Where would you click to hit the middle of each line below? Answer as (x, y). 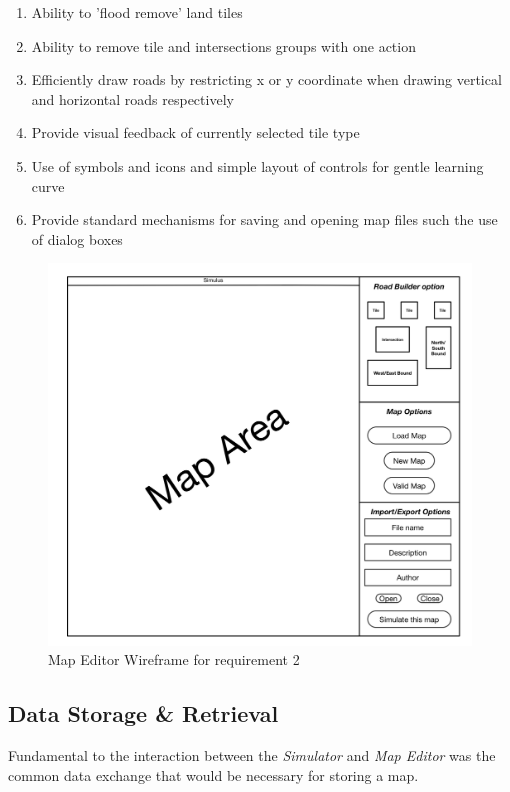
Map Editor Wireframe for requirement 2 (174, 659)
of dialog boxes (77, 238)
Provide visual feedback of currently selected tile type (195, 132)
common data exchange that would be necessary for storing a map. (213, 774)
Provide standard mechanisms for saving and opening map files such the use (264, 219)
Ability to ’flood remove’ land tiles (137, 12)
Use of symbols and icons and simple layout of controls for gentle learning (257, 165)
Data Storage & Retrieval (143, 713)
